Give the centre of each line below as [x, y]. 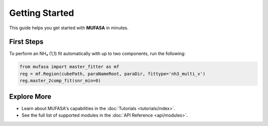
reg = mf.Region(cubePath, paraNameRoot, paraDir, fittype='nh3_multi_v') [113, 74]
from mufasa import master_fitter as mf [69, 67]
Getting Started [42, 13]
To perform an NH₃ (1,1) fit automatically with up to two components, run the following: [97, 54]
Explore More [30, 96]
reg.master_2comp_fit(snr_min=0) [60, 81]
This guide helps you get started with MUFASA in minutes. [69, 28]
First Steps [26, 42]
